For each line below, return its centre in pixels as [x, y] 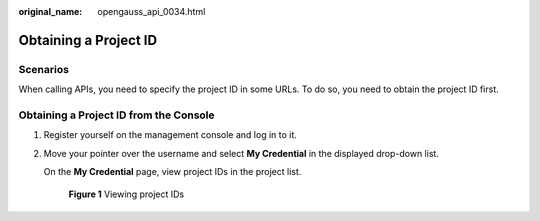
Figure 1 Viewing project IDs [126, 194]
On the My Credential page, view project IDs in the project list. [172, 172]
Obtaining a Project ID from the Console [116, 115]
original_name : [50, 11]
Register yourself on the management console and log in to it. [170, 135]
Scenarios [44, 69]
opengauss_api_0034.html [151, 11]
